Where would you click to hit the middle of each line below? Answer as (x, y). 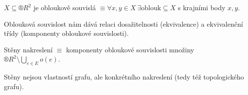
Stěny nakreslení (28, 49)
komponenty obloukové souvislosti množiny (130, 49)
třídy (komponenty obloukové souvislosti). (66, 33)
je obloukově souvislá (64, 7)
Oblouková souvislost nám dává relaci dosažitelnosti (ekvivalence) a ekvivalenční (124, 24)
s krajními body (202, 7)
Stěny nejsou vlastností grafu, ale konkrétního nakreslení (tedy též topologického (124, 77)
